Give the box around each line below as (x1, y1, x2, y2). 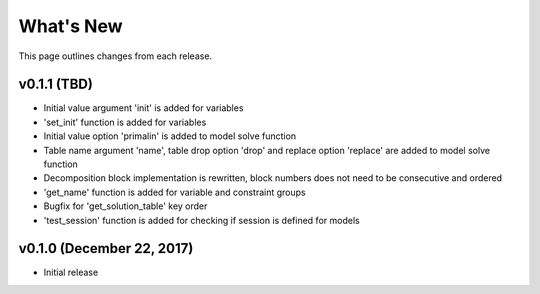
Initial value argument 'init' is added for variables (43, 102, 244, 114)
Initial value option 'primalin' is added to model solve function (43, 130, 297, 142)
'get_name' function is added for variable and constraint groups (43, 186, 306, 198)
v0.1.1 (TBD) (18, 76, 94, 93)
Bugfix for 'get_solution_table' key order (43, 200, 208, 212)
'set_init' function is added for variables (43, 116, 207, 128)
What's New (18, 15, 124, 37)
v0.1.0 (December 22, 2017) (18, 240, 194, 257)
